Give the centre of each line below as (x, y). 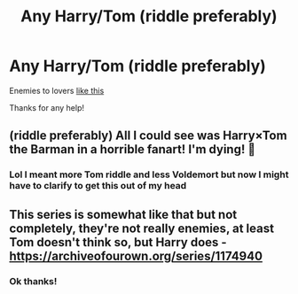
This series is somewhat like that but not (123, 214)
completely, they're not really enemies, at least (142, 228)
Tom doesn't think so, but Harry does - (118, 242)
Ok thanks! (33, 281)
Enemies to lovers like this (57, 90)
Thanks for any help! (47, 107)
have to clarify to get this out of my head (98, 186)
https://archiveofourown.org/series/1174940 (136, 255)
